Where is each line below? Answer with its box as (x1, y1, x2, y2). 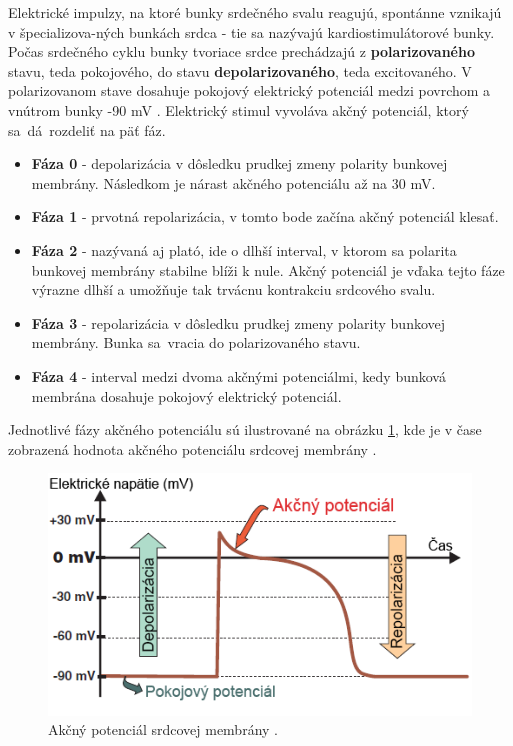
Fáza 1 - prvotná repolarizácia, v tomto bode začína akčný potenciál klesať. (31, 206, 499, 227)
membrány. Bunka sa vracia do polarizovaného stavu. (31, 332, 361, 353)
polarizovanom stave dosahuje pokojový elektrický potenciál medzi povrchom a (8, 80, 491, 101)
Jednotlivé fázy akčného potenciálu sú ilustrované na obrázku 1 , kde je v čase (8, 419, 482, 440)
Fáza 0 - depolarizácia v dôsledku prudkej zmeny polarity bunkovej (31, 153, 448, 174)
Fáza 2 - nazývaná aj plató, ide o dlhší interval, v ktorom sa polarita (31, 239, 457, 260)
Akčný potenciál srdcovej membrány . (48, 719, 278, 740)
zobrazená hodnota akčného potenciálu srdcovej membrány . (8, 438, 377, 459)
